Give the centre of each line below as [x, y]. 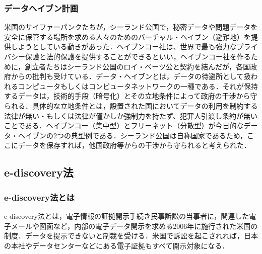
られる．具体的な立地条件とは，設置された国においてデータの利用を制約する [131, 105]
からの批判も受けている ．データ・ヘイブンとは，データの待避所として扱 [131, 76]
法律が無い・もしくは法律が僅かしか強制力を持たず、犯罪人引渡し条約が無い [131, 115]
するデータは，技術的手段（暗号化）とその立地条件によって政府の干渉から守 [131, 96]
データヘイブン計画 [41, 8]
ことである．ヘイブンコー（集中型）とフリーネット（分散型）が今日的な [124, 125]
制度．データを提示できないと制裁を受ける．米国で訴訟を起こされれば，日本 [131, 236]
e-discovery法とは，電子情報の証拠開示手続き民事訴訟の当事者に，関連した [127, 216]
